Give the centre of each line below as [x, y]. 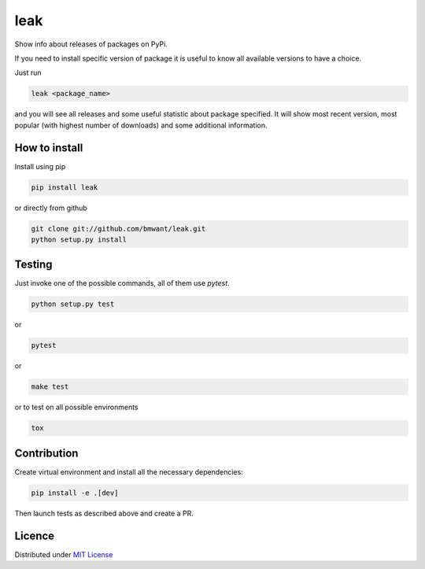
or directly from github [51, 208]
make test [50, 387]
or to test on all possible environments [76, 407]
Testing [33, 265]
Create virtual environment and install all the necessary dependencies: [129, 471]
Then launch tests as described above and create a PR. [104, 513]
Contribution [46, 453]
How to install [49, 148]
